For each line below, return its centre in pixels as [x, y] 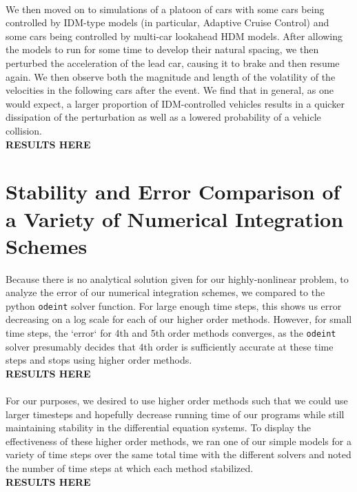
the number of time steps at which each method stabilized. [130, 468]
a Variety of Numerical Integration [175, 218]
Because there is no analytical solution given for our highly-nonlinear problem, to [177, 278]
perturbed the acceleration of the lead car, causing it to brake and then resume [173, 62]
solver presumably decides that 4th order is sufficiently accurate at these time [170, 346]
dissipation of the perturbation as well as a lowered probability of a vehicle [163, 117]
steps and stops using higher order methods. [99, 360]
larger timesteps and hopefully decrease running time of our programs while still [175, 414]
